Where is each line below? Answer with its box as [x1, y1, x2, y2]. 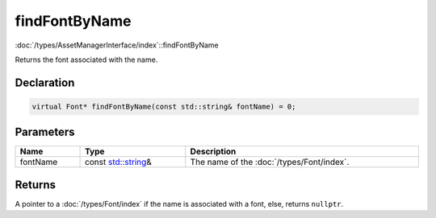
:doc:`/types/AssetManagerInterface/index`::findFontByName [15, 40, 219, 50]
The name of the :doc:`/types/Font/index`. [190, 157, 350, 168]
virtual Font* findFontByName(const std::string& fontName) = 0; [31, 101, 296, 111]
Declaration [15, 76, 75, 89]
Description [190, 146, 237, 157]
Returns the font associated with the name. [15, 55, 158, 64]
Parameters [15, 125, 75, 139]
